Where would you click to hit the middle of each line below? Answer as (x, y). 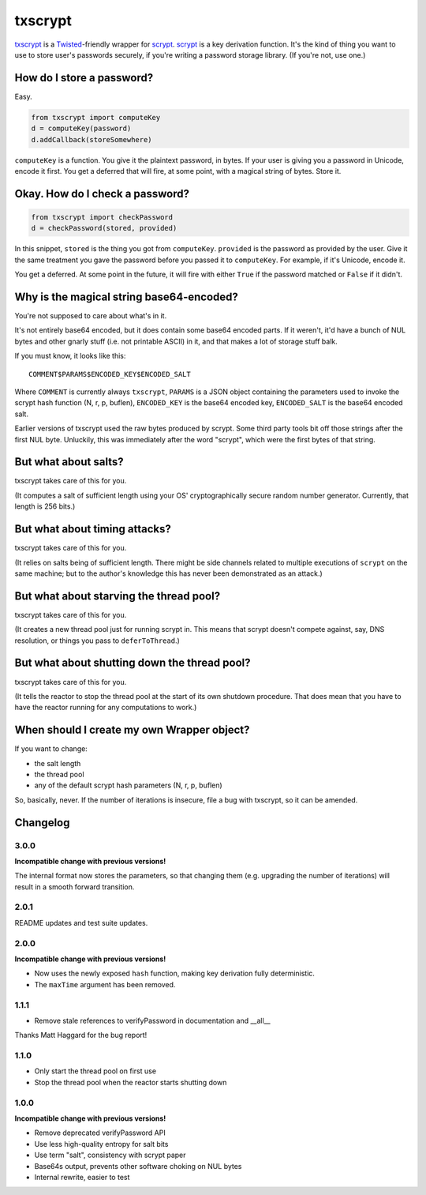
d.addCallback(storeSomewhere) (92, 139)
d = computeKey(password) (81, 129)
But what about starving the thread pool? (118, 596)
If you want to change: (51, 749)
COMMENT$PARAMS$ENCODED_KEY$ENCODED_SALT (110, 374)
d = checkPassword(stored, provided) (104, 228)
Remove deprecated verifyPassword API (100, 1133)
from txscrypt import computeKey (96, 117)
